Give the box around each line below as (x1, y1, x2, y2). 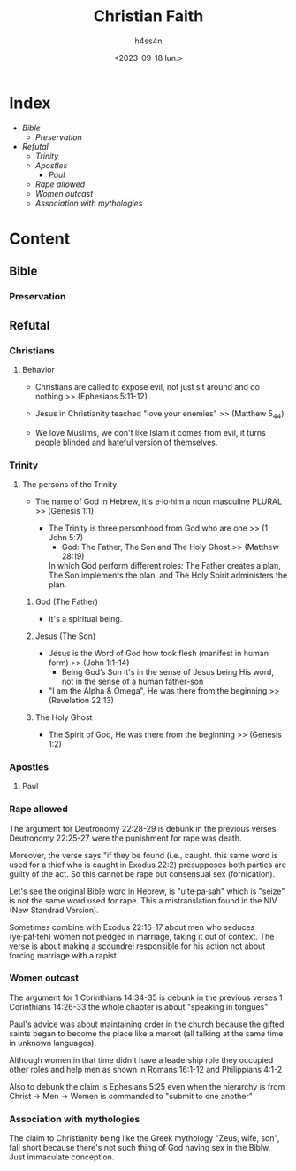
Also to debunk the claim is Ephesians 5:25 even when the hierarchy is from (9, 1081, 285, 1091)
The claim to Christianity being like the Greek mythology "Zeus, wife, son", (9, 1133, 280, 1144)
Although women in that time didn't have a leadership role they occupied (9, 1054, 274, 1065)
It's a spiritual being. (48, 613, 123, 624)
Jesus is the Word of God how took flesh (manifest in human (48, 648, 269, 658)
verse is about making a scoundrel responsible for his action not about (9, 941, 266, 951)
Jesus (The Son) (34, 631, 96, 641)
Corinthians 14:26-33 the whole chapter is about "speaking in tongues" (9, 1001, 269, 1012)
